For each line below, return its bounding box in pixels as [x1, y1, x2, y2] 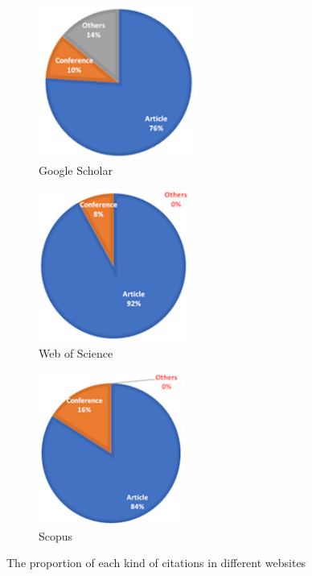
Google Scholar [39, 161, 113, 178]
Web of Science [39, 344, 113, 361]
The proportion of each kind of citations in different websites [6, 554, 306, 571]
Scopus [39, 527, 73, 544]
